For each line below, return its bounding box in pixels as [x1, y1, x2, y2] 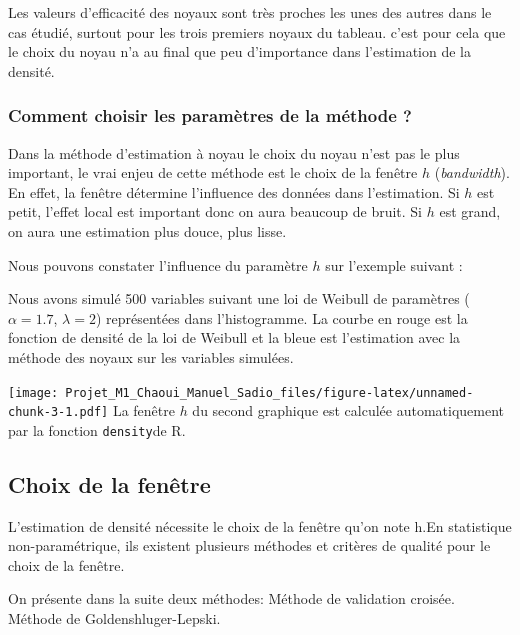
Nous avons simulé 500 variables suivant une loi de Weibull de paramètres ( [8, 288, 470, 309]
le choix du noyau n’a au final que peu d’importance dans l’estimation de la [8, 41, 472, 62]
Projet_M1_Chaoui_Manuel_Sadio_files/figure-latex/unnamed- [65, 385, 474, 400]
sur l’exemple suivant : [325, 254, 463, 275]
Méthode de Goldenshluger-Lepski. [8, 608, 221, 629]
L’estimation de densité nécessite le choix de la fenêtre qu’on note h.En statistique [8, 515, 512, 536]
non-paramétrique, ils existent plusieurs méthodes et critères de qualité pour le [8, 535, 491, 556]
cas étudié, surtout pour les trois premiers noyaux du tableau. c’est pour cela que [8, 21, 506, 42]
